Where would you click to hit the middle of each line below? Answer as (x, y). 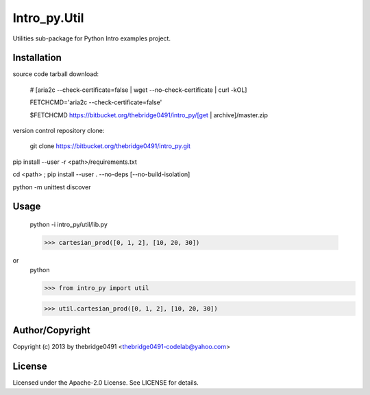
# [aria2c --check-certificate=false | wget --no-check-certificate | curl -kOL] (138, 90)
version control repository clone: (59, 131)
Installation (37, 58)
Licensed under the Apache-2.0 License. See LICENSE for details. (106, 383)
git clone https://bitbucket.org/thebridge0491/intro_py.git (110, 146)
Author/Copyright (51, 330)
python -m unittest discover (52, 187)
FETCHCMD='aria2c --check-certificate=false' (96, 102)
